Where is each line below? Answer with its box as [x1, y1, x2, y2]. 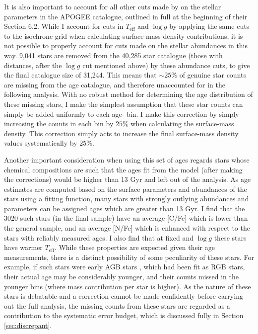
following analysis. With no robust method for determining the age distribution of [4, 89, 253, 99]
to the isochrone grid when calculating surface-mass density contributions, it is [4, 30, 243, 41]
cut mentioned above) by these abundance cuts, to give [82, 60, 250, 70]
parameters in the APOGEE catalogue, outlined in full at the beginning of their [4, 11, 248, 21]
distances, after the [4, 60, 62, 70]
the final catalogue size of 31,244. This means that [4, 70, 157, 80]
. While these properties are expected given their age [54, 242, 215, 252]
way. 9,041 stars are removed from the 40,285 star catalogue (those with [4, 50, 223, 60]
